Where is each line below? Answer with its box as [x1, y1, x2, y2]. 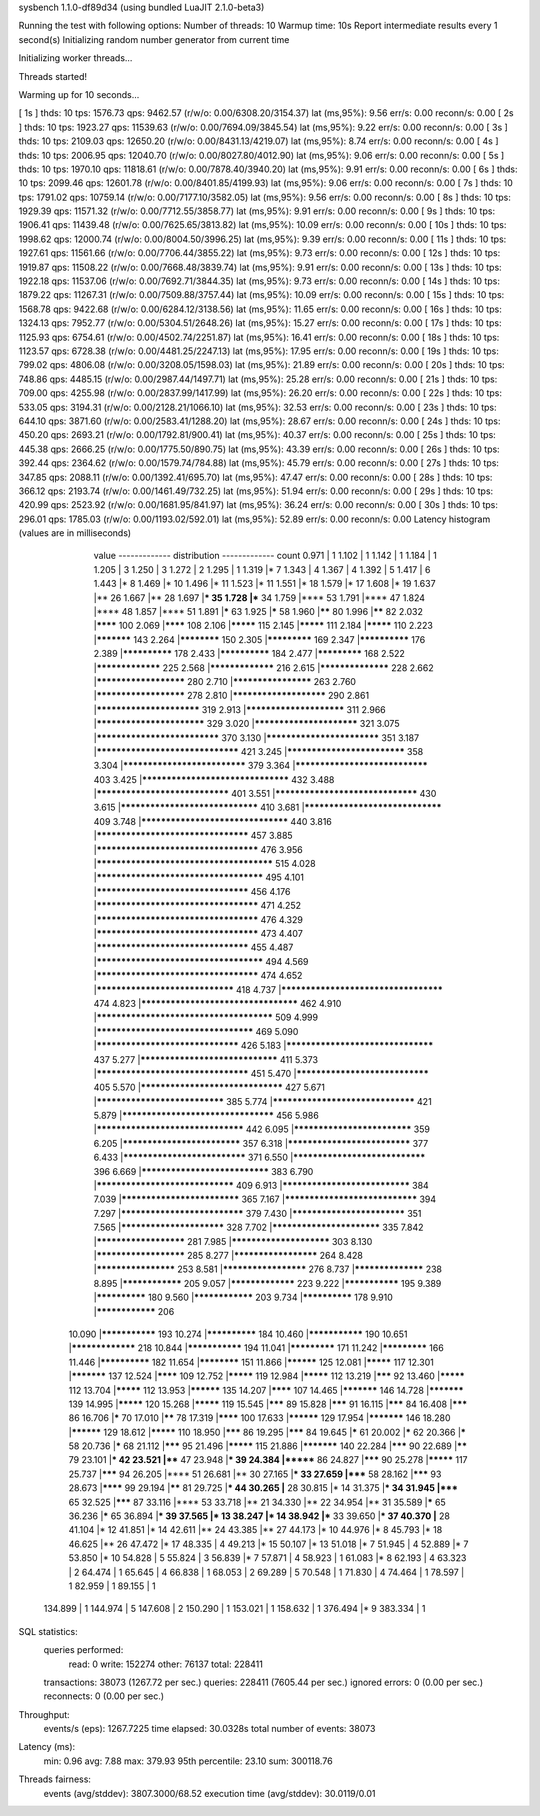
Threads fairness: [18, 1773, 92, 1785]
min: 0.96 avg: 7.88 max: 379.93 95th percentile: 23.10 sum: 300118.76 [43, 1755, 334, 1767]
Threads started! [18, 70, 88, 82]
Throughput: [18, 1708, 70, 1720]
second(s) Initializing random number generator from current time [18, 33, 290, 45]
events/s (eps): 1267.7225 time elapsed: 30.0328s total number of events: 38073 [43, 1723, 376, 1735]
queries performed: [43, 1644, 124, 1656]
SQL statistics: [18, 1625, 79, 1637]
